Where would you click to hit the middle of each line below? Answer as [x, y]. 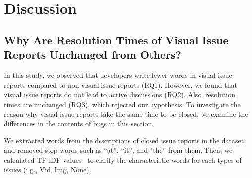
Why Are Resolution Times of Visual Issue [116, 39]
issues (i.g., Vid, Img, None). [48, 169]
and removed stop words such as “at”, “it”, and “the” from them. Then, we [118, 150]
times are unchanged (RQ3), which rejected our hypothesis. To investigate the [122, 104]
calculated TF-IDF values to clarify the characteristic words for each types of [123, 159]
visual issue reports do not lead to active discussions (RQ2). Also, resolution [120, 94]
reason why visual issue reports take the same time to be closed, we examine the [126, 114]
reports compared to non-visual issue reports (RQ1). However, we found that [121, 85]
